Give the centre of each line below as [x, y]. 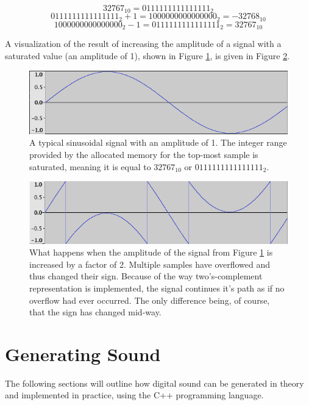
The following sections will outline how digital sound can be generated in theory [154, 383]
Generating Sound [83, 353]
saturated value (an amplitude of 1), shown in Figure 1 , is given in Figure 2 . [147, 55]
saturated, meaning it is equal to [90, 166]
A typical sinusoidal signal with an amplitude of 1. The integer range [158, 142]
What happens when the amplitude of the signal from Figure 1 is [151, 252]
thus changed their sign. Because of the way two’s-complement [146, 276]
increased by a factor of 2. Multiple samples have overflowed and [150, 264]
